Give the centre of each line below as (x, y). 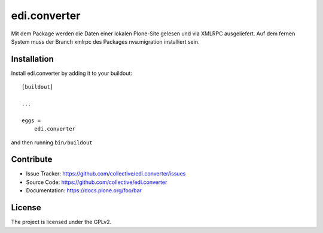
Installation (32, 59)
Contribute (32, 160)
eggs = (31, 120)
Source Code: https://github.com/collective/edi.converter (97, 182)
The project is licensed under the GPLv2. (61, 222)
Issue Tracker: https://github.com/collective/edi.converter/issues (106, 174)
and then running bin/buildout (52, 142)
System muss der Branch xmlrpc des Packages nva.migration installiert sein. (105, 41)
